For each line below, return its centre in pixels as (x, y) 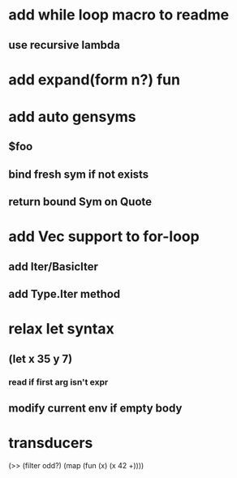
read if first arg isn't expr (58, 381)
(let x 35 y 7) (41, 359)
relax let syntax (62, 329)
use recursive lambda (64, 45)
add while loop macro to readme (119, 15)
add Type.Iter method (65, 294)
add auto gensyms (72, 116)
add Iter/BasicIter (54, 267)
